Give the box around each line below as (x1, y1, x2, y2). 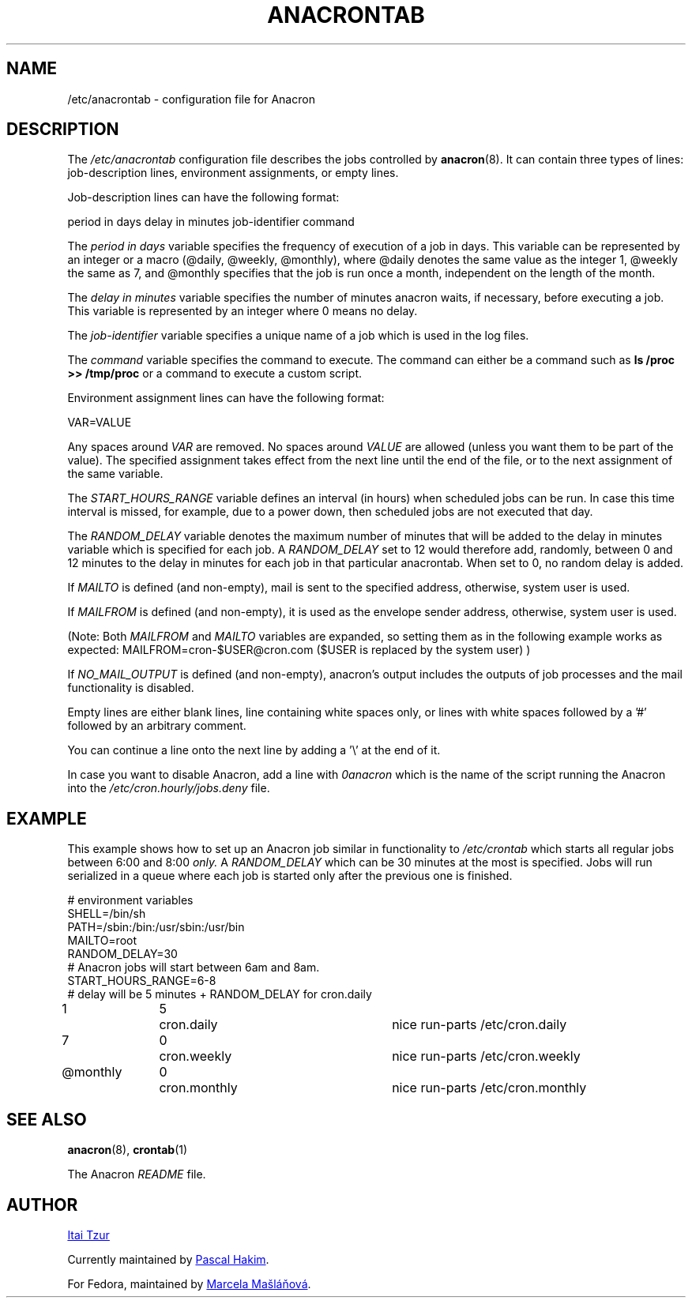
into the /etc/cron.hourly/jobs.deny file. (67, 781, 270, 795)
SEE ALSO (6, 1109, 87, 1129)
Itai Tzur (67, 1227, 110, 1242)
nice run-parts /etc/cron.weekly (392, 1048, 581, 1065)
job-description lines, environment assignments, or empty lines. (67, 166, 399, 180)
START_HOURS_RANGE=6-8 (67, 974, 216, 988)
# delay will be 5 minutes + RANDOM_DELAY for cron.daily (67, 987, 372, 1001)
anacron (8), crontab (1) (67, 1143, 188, 1157)
